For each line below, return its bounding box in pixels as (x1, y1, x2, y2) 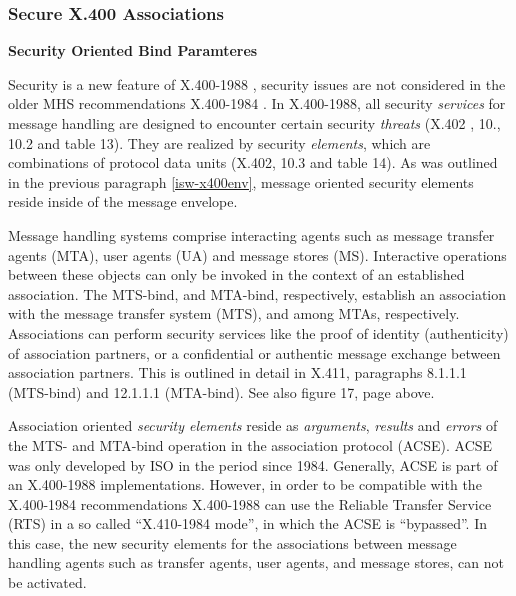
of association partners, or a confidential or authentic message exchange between (8, 342, 501, 363)
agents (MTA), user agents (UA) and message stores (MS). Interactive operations (8, 244, 507, 265)
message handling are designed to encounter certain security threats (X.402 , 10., (8, 113, 501, 133)
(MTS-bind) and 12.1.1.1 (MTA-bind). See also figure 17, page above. (8, 381, 435, 402)
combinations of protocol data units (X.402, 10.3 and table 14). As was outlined (8, 152, 498, 173)
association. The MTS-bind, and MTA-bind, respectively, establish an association (8, 283, 507, 304)
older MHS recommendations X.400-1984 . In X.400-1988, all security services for (8, 93, 506, 114)
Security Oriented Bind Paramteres (8, 40, 258, 61)
